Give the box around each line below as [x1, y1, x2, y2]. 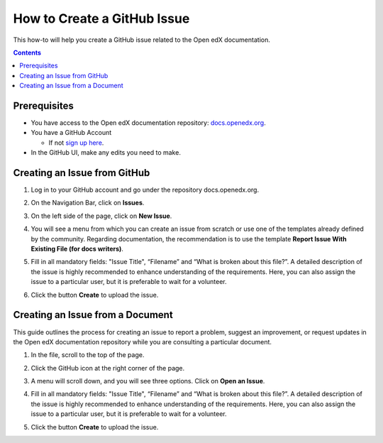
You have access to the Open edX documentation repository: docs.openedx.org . [30, 119, 266, 127]
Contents [13, 48, 42, 57]
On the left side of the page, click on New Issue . [30, 212, 172, 220]
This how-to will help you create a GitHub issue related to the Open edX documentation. [13, 35, 271, 44]
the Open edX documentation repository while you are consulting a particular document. [13, 337, 272, 346]
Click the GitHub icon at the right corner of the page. [30, 363, 185, 372]
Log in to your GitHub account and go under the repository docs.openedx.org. [30, 185, 259, 195]
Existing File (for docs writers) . [30, 245, 124, 253]
